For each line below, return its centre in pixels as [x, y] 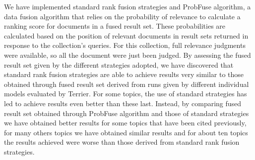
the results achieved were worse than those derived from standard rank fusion [122, 142]
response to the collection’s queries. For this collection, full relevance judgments [125, 45]
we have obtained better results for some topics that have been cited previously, [125, 123]
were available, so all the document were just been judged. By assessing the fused [127, 55]
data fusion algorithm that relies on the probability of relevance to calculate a [122, 16]
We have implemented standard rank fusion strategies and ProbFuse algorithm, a [127, 6]
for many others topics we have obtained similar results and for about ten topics [126, 132]
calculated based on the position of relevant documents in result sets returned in [126, 35]
